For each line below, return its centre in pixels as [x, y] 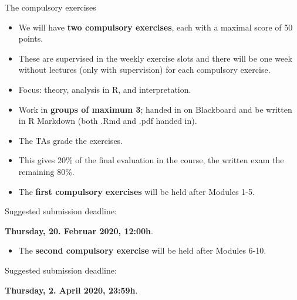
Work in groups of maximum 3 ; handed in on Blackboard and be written [155, 109]
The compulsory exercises [50, 7]
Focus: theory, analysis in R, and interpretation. [105, 89]
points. [31, 38]
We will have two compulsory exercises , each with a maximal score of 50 [156, 27]
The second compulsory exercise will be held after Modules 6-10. [142, 250]
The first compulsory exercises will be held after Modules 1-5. [136, 191]
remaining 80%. [46, 171]
